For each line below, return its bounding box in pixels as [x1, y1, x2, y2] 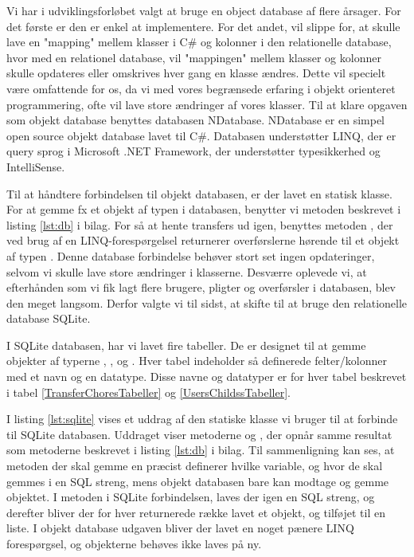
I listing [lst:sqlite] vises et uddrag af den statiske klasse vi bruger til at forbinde [6, 410, 398, 427]
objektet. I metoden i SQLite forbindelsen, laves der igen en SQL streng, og [6, 488, 375, 505]
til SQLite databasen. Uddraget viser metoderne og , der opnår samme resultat [6, 426, 393, 442]
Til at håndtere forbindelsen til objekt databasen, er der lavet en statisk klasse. [6, 185, 393, 202]
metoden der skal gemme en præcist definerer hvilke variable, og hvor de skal [6, 457, 383, 474]
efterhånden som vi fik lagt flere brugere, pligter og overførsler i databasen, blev [6, 279, 396, 296]
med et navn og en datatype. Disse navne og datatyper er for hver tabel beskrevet [6, 368, 407, 385]
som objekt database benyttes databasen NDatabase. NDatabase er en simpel [6, 112, 385, 128]
